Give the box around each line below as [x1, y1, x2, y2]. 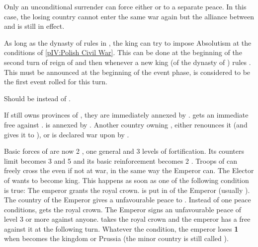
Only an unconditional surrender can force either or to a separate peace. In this [4, 1, 247, 11]
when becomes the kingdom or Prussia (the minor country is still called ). [4, 233, 229, 244]
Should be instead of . [4, 93, 71, 103]
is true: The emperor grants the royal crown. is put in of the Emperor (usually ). [4, 185, 250, 195]
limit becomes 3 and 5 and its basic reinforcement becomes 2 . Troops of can [4, 155, 238, 166]
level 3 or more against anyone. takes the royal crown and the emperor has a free [4, 214, 251, 224]
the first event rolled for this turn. [4, 76, 107, 87]
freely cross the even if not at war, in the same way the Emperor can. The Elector [4, 165, 254, 176]
